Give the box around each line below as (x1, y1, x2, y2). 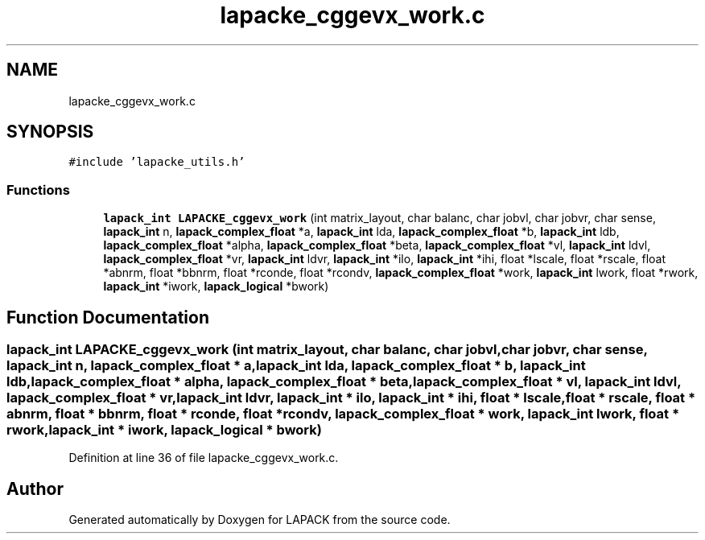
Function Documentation (6, 307, 209, 328)
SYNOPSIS (6, 122, 94, 142)
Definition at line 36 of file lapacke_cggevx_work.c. (68, 451, 339, 465)
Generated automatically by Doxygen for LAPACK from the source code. (68, 513, 451, 527)
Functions (6, 181, 70, 198)
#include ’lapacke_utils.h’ (68, 155, 245, 169)
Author (6, 478, 64, 499)
